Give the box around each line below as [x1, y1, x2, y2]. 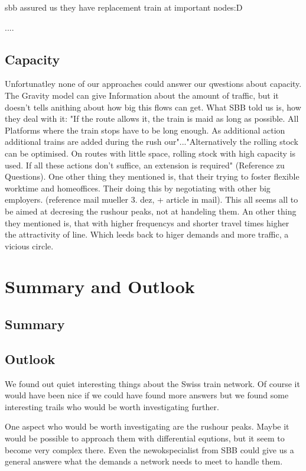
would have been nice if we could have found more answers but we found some [5, 389, 289, 401]
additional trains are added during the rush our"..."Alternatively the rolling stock [5, 135, 298, 148]
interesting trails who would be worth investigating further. [5, 400, 219, 412]
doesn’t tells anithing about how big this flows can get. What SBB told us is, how [5, 100, 301, 113]
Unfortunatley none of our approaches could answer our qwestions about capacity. [5, 77, 302, 90]
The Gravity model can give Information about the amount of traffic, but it [5, 89, 279, 101]
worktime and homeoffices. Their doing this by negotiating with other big [5, 181, 271, 194]
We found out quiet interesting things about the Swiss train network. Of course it [5, 377, 300, 389]
